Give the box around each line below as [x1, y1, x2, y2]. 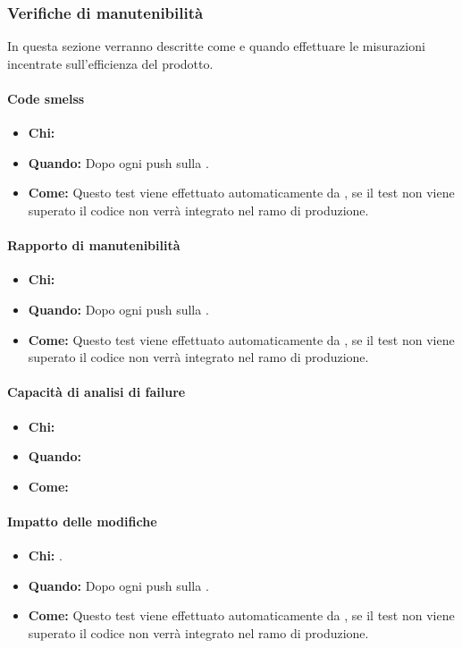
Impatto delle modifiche [7, 511, 157, 530]
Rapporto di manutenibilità [7, 236, 181, 255]
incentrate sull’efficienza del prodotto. [7, 54, 214, 72]
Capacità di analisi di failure [7, 383, 186, 401]
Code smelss [7, 89, 85, 107]
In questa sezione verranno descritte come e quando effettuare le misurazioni [7, 37, 425, 55]
